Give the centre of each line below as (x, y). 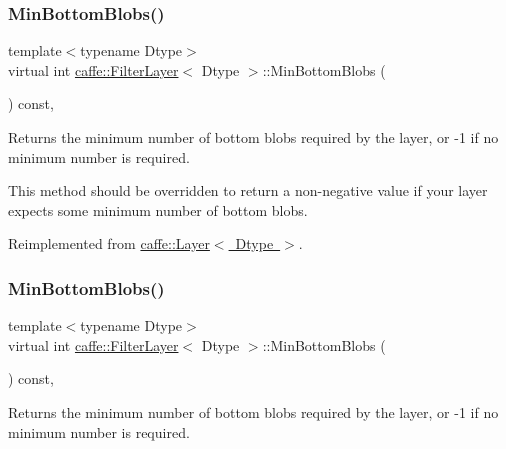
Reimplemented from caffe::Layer (109, 243)
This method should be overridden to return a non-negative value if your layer (248, 190)
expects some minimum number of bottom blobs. (158, 209)
